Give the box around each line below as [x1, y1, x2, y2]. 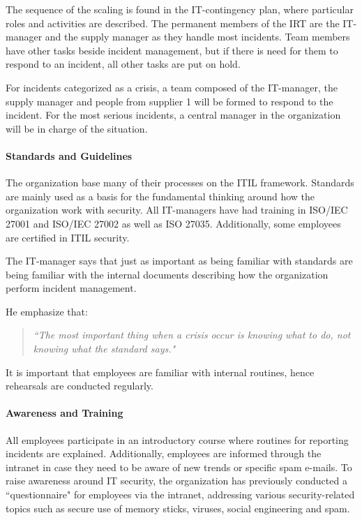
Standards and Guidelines [6, 148, 133, 163]
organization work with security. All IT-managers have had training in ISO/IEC [6, 202, 348, 217]
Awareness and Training [6, 406, 123, 420]
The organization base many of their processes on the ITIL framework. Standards [6, 175, 354, 190]
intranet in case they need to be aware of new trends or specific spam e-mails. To [6, 459, 352, 474]
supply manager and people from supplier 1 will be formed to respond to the [6, 94, 333, 108]
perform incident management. [6, 281, 137, 295]
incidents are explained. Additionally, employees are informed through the [6, 446, 322, 461]
